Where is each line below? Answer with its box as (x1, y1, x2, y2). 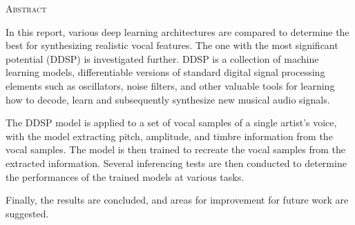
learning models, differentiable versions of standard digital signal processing (6, 65, 325, 79)
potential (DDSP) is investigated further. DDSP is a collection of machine (6, 51, 319, 66)
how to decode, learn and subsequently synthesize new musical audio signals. (6, 92, 330, 106)
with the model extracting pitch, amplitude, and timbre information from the (6, 128, 333, 143)
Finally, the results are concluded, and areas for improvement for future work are (6, 193, 349, 207)
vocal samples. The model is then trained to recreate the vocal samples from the (6, 142, 346, 157)
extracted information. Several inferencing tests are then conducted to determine (6, 155, 347, 170)
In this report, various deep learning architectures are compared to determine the (6, 24, 349, 39)
